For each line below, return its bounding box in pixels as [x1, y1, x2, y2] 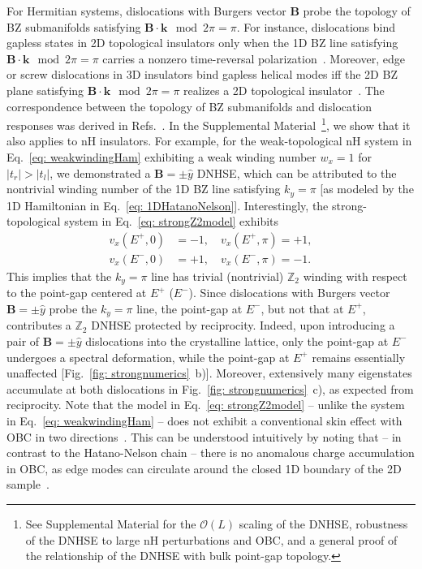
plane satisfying [6, 81, 84, 98]
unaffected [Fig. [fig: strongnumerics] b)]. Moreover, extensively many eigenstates [6, 364, 412, 381]
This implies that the [6, 267, 112, 284]
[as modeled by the [320, 180, 414, 197]
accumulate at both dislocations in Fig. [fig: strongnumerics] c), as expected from [6, 380, 414, 397]
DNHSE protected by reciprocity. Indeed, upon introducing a [91, 317, 395, 334]
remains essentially [312, 348, 406, 365]
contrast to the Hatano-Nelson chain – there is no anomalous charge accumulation [6, 444, 415, 461]
